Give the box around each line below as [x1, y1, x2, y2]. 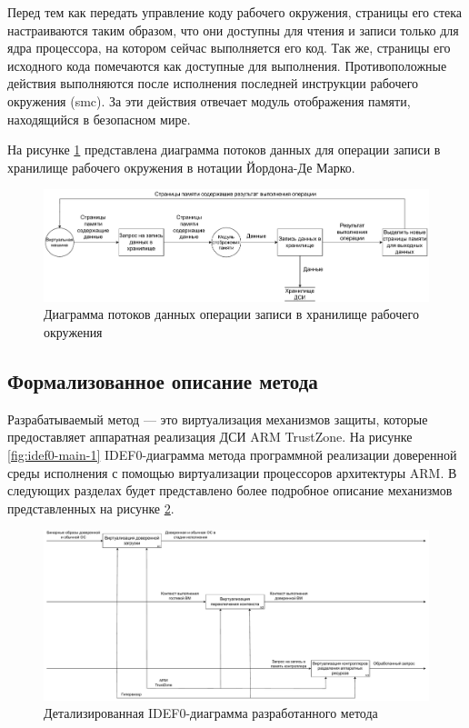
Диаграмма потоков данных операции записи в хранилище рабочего [44, 304, 419, 324]
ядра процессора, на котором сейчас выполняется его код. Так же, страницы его [7, 38, 451, 57]
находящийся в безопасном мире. [7, 109, 191, 128]
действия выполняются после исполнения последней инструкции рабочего [7, 74, 419, 93]
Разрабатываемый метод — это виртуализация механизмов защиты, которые [7, 409, 428, 428]
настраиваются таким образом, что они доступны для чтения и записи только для [7, 20, 459, 39]
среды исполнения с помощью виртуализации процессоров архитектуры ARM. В [7, 463, 457, 482]
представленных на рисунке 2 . [7, 498, 175, 517]
